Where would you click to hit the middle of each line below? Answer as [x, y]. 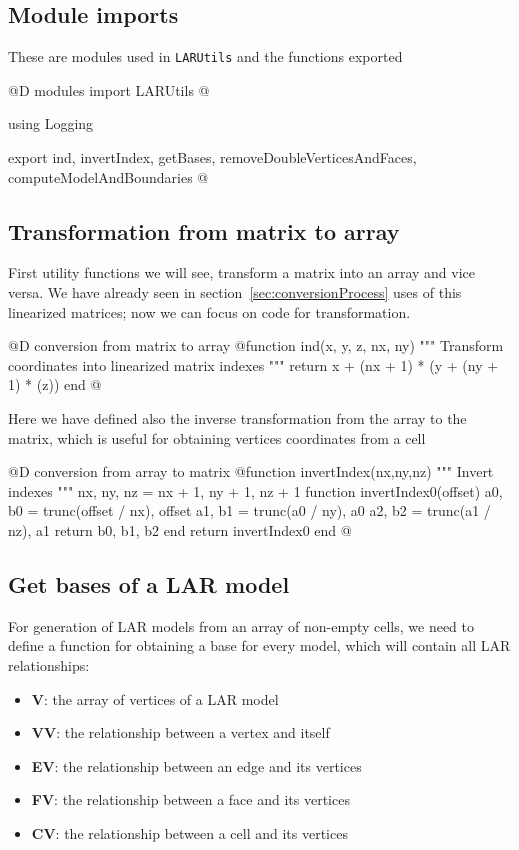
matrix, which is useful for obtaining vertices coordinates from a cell [217, 437]
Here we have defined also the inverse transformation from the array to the [237, 418]
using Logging [51, 123]
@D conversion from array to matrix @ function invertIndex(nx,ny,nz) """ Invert [251, 471]
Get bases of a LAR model [149, 583]
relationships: [49, 664]
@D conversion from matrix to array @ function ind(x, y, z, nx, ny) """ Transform [256, 345]
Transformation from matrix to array [204, 230]
